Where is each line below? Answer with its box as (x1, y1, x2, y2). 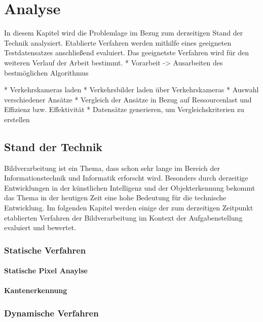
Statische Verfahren (4, 243, 86, 256)
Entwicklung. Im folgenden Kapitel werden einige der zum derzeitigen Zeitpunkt (4, 202, 253, 213)
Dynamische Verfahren (4, 306, 99, 319)
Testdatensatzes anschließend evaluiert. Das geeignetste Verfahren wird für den (4, 47, 249, 58)
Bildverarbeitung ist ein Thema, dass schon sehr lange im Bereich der (4, 162, 220, 173)
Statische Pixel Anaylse (4, 265, 88, 276)
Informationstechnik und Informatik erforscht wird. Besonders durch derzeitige (4, 172, 248, 183)
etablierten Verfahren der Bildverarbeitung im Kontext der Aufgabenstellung (4, 212, 243, 223)
